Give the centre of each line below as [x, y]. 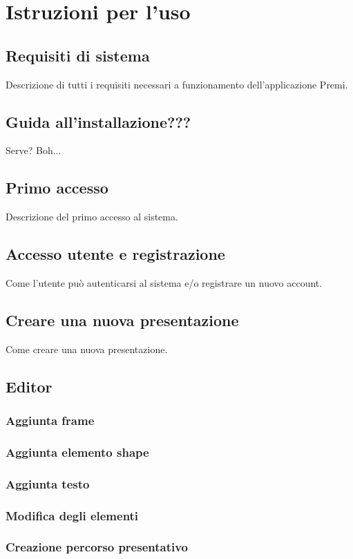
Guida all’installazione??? [98, 121]
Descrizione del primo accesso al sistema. [92, 217]
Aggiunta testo [48, 483]
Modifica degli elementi [72, 515]
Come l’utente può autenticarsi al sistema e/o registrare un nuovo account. [164, 282]
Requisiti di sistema [78, 55]
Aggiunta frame [50, 420]
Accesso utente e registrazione [115, 254]
